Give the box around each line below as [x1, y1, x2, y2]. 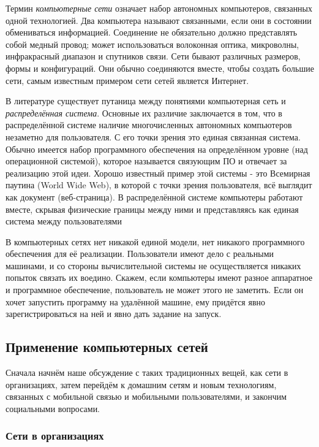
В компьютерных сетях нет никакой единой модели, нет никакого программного [6, 235, 305, 248]
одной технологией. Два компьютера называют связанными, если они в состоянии [6, 13, 312, 26]
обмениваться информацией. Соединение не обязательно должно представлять [6, 26, 298, 39]
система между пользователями [6, 215, 122, 227]
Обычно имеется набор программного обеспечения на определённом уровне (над [6, 142, 308, 155]
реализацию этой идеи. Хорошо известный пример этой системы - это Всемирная [6, 166, 310, 179]
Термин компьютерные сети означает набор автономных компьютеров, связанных [6, 2, 313, 14]
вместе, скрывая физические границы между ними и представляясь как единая [6, 202, 299, 215]
